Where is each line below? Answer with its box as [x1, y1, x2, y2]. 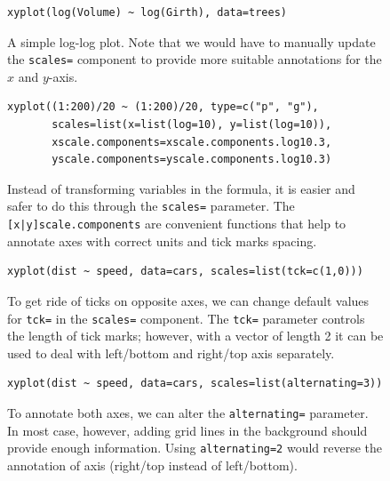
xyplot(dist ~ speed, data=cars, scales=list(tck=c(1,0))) [7, 265, 363, 278]
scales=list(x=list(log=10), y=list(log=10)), [52, 118, 332, 132]
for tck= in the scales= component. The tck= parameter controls [7, 309, 365, 327]
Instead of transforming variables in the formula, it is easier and [7, 179, 355, 197]
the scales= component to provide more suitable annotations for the [7, 50, 382, 68]
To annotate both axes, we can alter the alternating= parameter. [7, 403, 369, 421]
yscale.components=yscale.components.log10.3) [52, 153, 332, 166]
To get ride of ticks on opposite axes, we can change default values [7, 291, 370, 309]
